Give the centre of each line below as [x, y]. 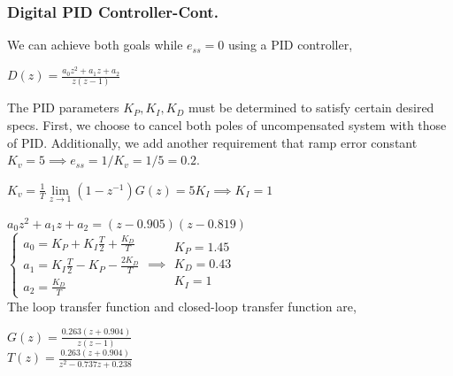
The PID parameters [63, 107]
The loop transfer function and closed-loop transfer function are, [182, 306]
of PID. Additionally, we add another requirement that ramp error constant [212, 142]
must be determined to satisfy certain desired [311, 107]
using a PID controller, [290, 45]
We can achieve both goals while [95, 45]
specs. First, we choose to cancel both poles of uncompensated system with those [227, 124]
